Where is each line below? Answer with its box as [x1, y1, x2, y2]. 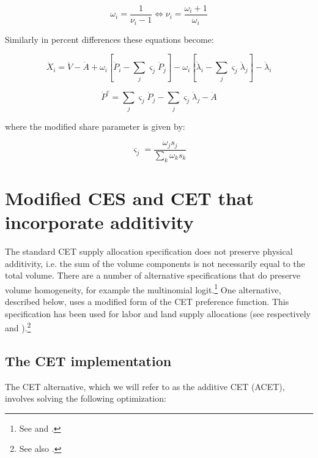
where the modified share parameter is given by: [5, 119, 185, 132]
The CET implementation [5, 351, 172, 370]
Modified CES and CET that [5, 185, 254, 210]
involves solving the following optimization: [5, 392, 166, 405]
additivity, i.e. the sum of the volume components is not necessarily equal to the [5, 257, 305, 269]
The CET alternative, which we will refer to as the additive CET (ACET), [5, 380, 285, 392]
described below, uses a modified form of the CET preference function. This [5, 295, 289, 308]
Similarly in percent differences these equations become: [5, 32, 214, 45]
